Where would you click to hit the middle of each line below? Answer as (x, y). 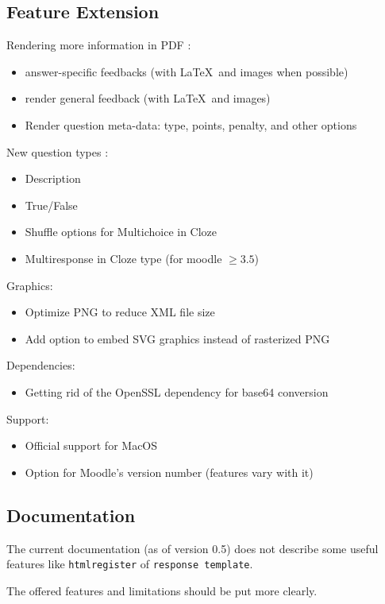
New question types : (58, 151)
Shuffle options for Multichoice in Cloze (121, 232)
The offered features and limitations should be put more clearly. (162, 590)
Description (53, 178)
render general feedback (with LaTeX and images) (148, 98)
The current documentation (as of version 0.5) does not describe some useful (192, 548)
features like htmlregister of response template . (130, 564)
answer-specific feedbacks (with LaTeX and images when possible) (187, 71)
